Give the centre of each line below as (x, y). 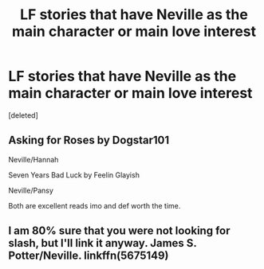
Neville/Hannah (33, 159)
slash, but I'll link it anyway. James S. (102, 243)
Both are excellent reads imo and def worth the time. (95, 205)
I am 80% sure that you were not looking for (119, 231)
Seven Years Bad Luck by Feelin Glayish (74, 175)
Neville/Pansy (31, 190)
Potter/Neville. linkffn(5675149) (89, 256)
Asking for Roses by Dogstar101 (89, 140)
